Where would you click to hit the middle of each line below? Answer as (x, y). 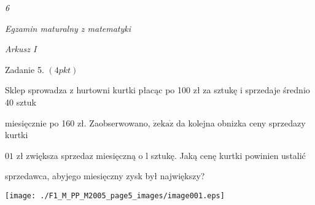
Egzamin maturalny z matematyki (68, 28)
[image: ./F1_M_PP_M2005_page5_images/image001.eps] (115, 195)
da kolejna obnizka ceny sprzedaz (239, 122)
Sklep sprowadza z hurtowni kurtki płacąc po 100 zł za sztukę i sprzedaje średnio (157, 90)
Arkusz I (21, 49)
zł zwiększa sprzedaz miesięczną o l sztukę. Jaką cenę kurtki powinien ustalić (161, 155)
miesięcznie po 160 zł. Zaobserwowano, (78, 122)
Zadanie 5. (25, 69)
